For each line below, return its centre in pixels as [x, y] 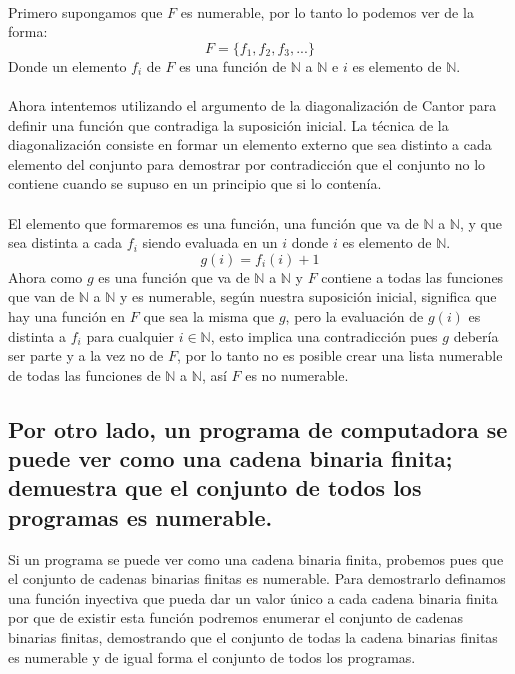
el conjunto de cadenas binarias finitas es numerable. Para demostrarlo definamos [257, 578]
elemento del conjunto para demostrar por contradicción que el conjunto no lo [247, 163]
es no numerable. [297, 374]
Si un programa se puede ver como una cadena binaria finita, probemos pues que [256, 558]
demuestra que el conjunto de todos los [215, 487]
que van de [41, 296]
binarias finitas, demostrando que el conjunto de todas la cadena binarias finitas [253, 637]
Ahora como [45, 276]
